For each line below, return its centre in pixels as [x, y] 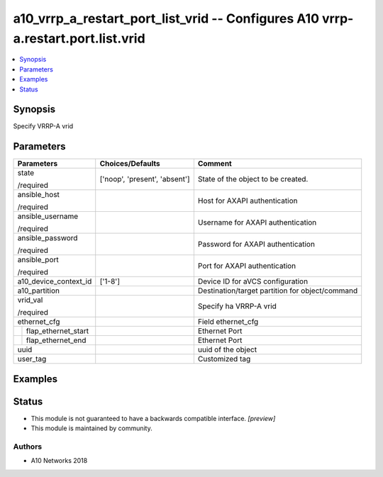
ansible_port [38, 260]
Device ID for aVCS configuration [253, 281]
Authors [28, 447]
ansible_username [48, 216]
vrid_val [30, 300]
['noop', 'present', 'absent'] [145, 179]
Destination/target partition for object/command [278, 291]
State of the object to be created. [253, 179]
